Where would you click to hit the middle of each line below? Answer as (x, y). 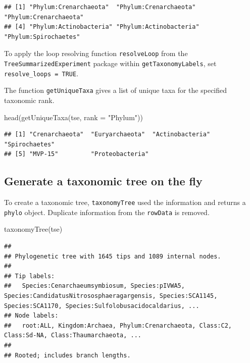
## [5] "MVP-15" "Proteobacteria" (77, 154)
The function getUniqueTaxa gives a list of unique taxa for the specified (116, 90)
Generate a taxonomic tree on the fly (103, 181)
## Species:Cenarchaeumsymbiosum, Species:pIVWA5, (94, 286)
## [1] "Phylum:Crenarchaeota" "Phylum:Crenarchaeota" (100, 7)
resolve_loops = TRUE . (41, 73)
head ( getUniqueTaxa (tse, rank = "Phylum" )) (73, 117)
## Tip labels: (30, 276)
